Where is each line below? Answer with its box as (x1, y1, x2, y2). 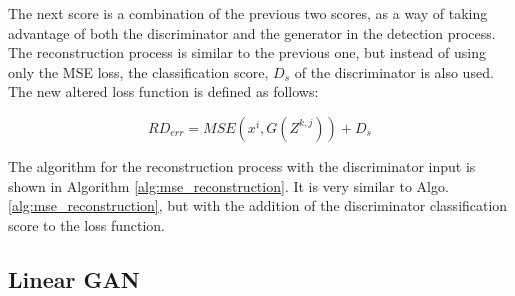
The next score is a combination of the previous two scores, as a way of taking (8, 3, 488, 23)
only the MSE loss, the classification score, (8, 61, 269, 82)
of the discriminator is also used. (294, 61, 494, 82)
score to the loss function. (8, 214, 165, 235)
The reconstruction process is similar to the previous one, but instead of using (8, 42, 486, 63)
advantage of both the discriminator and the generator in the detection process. (8, 22, 496, 43)
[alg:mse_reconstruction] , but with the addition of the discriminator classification (8, 195, 508, 216)
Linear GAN (8, 263, 140, 294)
